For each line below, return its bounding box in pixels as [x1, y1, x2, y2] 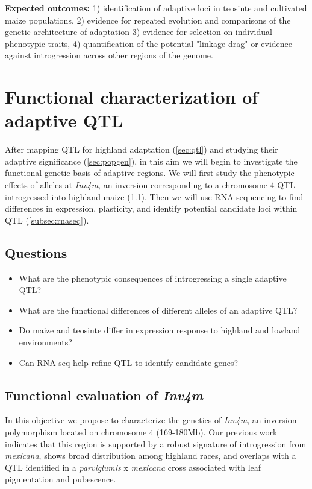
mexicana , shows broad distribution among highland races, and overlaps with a [5, 449, 296, 462]
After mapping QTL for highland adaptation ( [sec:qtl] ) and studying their [5, 143, 278, 156]
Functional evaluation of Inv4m [5, 385, 203, 404]
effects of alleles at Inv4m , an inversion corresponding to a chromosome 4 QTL [5, 178, 295, 191]
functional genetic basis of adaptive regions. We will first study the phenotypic [5, 166, 295, 179]
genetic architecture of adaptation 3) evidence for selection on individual [5, 25, 272, 38]
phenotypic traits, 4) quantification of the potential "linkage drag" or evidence [5, 37, 292, 49]
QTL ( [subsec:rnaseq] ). [5, 213, 89, 226]
